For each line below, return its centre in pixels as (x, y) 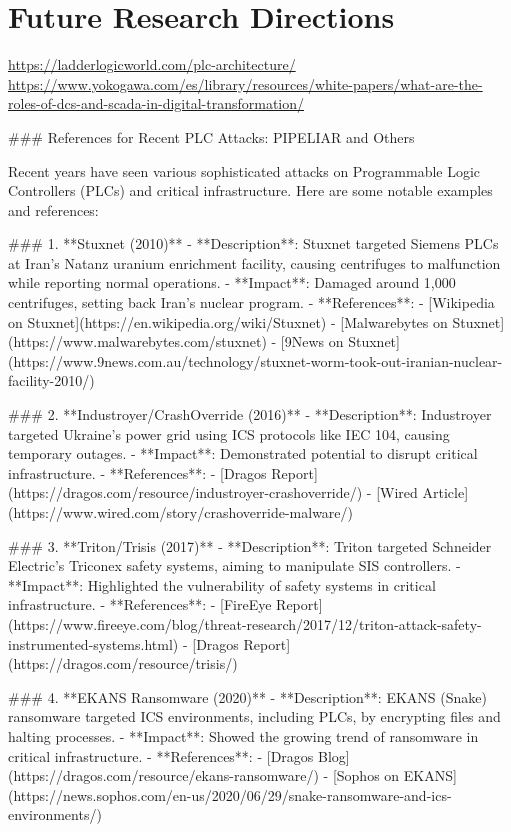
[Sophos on (366, 775)
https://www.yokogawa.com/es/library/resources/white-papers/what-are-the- (245, 83)
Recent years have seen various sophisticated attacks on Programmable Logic (244, 170)
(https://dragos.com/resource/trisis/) (123, 663)
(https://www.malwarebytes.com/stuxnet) (137, 341)
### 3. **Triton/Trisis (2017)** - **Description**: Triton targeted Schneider (250, 545)
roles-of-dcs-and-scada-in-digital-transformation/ (156, 103)
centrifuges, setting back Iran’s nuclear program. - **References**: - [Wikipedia (251, 302)
